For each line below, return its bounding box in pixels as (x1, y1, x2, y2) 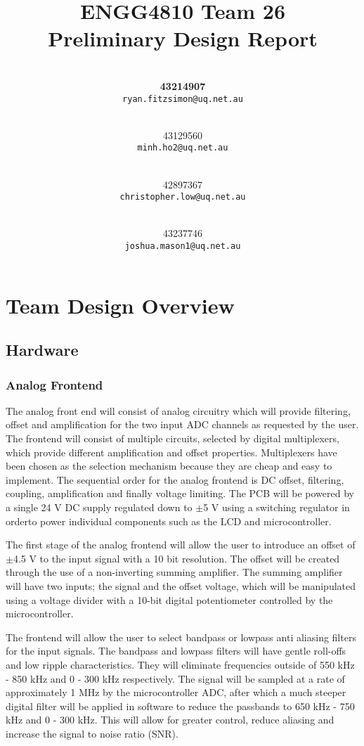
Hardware (6, 339, 79, 361)
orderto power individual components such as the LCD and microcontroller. (6, 513, 332, 528)
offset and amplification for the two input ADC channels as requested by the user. (6, 417, 359, 432)
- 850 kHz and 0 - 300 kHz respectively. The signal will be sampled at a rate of (6, 671, 345, 686)
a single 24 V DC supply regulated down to (6, 500, 193, 515)
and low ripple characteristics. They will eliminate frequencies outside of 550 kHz (6, 657, 355, 671)
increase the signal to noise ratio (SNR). (6, 726, 178, 740)
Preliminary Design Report (48, 24, 318, 53)
